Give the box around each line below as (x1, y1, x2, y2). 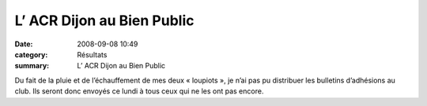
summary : (14, 61, 50, 71)
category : (14, 49, 48, 59)
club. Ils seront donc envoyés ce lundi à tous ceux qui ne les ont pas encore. (14, 86, 264, 96)
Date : (14, 39, 33, 49)
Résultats (77, 49, 108, 59)
